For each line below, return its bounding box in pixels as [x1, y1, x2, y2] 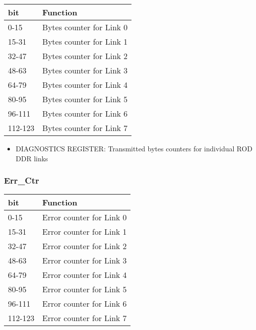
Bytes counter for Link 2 [42, 50, 128, 62]
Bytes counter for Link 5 [42, 93, 128, 105]
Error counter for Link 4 [42, 269, 127, 281]
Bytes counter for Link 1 [42, 36, 128, 47]
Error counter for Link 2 [42, 240, 127, 252]
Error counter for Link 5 [42, 283, 127, 295]
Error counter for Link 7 [42, 312, 127, 324]
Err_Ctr [4, 174, 39, 187]
